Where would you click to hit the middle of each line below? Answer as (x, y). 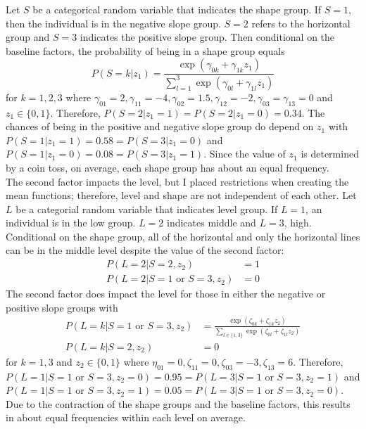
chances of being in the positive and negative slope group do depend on (160, 126)
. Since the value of (245, 154)
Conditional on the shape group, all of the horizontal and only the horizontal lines (183, 236)
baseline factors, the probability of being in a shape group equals (145, 50)
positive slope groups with (62, 307)
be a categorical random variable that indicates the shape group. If (177, 9)
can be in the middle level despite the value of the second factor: (145, 250)
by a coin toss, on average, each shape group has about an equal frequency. (168, 167)
